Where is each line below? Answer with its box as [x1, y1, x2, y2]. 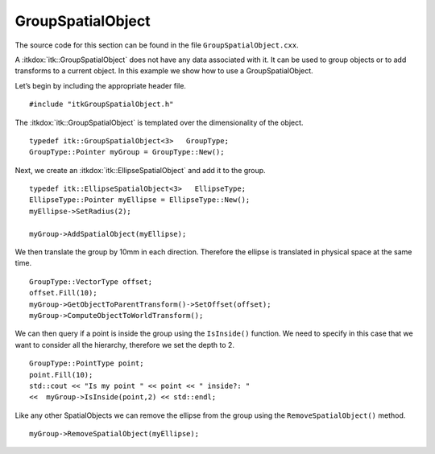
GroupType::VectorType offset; [29, 277, 153, 286]
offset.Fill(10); [29, 288, 97, 298]
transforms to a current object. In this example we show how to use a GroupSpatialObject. [14, 66, 313, 76]
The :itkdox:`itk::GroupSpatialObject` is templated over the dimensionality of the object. [14, 118, 304, 127]
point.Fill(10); [29, 370, 93, 379]
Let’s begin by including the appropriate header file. [14, 80, 187, 90]
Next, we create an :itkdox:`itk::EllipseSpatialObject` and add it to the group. [14, 165, 266, 175]
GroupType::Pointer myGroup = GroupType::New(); [29, 147, 225, 157]
